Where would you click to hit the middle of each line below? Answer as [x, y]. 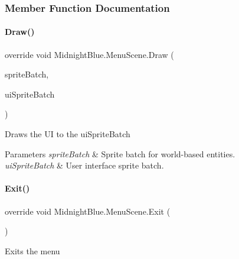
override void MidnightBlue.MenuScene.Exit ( [88, 211]
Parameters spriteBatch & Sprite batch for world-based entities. [120, 153]
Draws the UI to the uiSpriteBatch [68, 134]
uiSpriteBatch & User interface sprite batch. [84, 165]
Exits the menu [32, 250]
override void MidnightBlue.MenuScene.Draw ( [89, 54]
